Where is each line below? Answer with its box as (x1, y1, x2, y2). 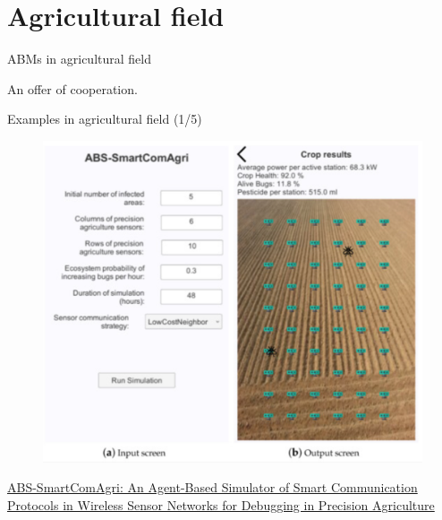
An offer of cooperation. (7, 79, 138, 98)
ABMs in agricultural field (7, 49, 151, 68)
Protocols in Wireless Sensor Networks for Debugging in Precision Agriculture (7, 496, 435, 515)
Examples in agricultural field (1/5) (7, 109, 202, 128)
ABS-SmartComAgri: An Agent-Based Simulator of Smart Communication (7, 478, 418, 497)
